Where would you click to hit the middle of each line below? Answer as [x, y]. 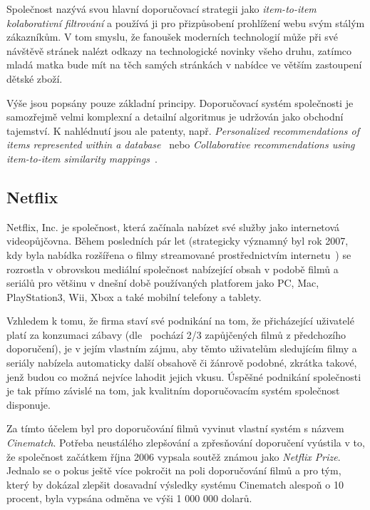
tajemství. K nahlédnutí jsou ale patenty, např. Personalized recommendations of [183, 130]
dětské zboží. [35, 78]
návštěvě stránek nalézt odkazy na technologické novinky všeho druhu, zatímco [179, 50]
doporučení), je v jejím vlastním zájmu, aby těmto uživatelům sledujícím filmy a [182, 348]
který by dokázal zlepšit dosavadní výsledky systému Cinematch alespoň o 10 [175, 484]
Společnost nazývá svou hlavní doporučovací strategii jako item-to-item [161, 9]
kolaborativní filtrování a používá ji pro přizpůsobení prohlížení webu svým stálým [186, 22]
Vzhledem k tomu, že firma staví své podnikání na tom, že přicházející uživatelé [180, 321]
